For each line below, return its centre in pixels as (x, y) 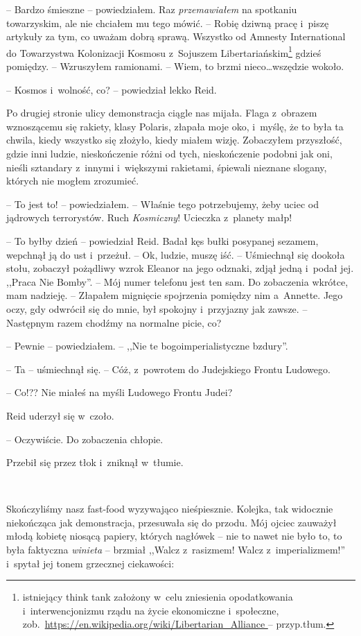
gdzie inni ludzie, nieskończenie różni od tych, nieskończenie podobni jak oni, (169, 153)
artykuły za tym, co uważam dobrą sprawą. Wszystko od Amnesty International (176, 36)
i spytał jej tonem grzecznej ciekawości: (90, 563)
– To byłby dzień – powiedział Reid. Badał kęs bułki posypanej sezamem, (162, 240)
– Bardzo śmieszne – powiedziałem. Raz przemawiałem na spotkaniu (152, 9)
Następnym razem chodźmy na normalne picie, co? (114, 322)
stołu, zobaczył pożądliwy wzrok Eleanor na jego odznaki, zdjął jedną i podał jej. (180, 268)
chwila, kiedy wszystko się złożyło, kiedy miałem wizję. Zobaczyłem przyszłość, (174, 140)
